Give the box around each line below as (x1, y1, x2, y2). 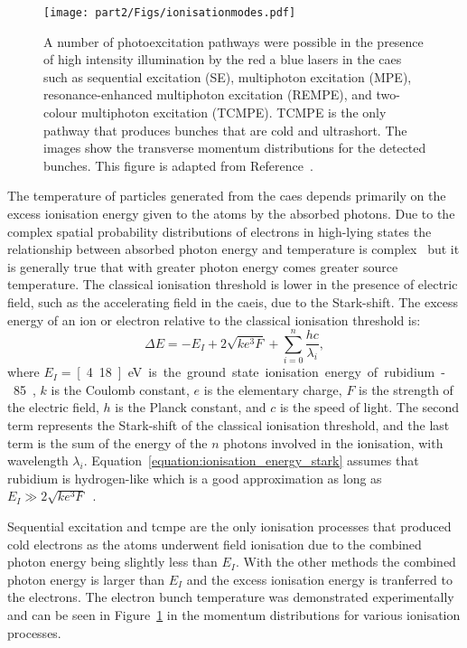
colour (43, 103, 78, 122)
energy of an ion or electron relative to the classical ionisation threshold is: (7, 310, 421, 329)
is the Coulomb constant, (51, 380, 190, 399)
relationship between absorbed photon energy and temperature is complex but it (7, 239, 460, 258)
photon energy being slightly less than (7, 552, 218, 571)
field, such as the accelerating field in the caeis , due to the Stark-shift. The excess (7, 292, 459, 311)
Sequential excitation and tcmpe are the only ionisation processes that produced (7, 517, 452, 536)
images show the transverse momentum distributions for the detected (43, 138, 426, 157)
